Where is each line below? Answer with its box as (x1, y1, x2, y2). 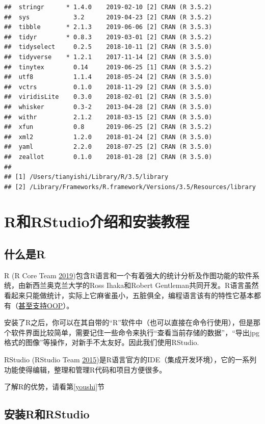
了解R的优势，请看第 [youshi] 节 (4, 381, 105, 392)
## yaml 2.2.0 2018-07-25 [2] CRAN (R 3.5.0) (4, 143, 213, 151)
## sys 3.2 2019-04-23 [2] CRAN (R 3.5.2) (4, 13, 213, 21)
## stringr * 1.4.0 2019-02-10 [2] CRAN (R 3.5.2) (4, 4, 213, 11)
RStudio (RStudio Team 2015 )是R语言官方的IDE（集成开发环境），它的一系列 (4, 354, 257, 365)
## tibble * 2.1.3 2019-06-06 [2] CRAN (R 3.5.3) (4, 23, 213, 31)
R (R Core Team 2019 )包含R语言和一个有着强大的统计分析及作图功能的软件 (4, 270, 253, 280)
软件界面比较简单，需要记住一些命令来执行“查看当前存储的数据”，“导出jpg (11, 327, 259, 337)
